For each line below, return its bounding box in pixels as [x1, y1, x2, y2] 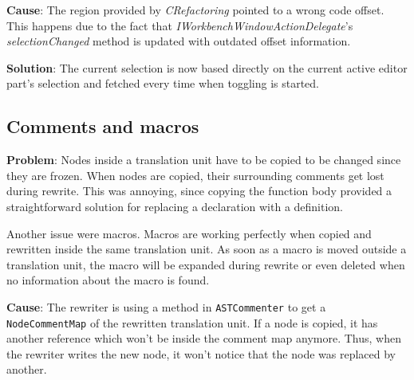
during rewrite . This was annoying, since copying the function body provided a [6, 182, 392, 199]
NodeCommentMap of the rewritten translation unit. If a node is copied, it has [6, 314, 378, 331]
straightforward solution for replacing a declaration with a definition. [6, 198, 344, 214]
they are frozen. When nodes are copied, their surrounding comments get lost [6, 166, 384, 183]
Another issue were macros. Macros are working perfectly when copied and [6, 225, 372, 241]
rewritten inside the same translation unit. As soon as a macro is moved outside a [6, 241, 407, 257]
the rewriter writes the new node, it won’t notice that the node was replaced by [6, 345, 396, 362]
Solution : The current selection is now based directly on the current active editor [6, 59, 408, 76]
